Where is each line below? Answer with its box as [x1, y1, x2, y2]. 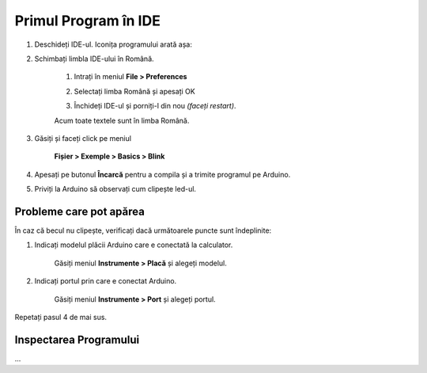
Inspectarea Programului [14, 333, 140, 346]
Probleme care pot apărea [14, 204, 145, 218]
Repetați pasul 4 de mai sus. [14, 312, 107, 322]
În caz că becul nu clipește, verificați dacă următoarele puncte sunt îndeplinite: [14, 226, 272, 235]
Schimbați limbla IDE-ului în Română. [34, 54, 154, 63]
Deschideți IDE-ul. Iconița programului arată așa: [34, 40, 193, 49]
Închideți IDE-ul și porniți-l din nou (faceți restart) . [74, 101, 236, 111]
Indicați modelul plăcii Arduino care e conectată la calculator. [34, 240, 233, 249]
